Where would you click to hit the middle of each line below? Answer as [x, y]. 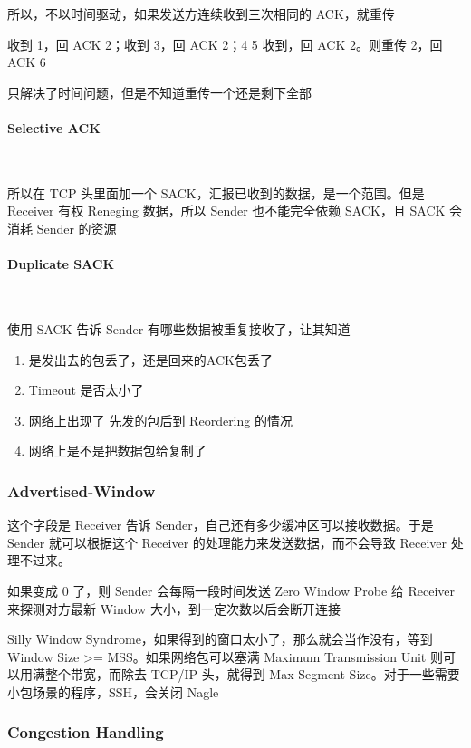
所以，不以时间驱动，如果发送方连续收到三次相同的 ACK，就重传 [201, 14]
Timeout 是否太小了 [86, 390]
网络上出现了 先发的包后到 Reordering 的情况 [160, 420]
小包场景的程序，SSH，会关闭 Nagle [113, 691]
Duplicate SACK [61, 264]
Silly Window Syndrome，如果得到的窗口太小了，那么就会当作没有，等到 [220, 639]
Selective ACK [54, 127]
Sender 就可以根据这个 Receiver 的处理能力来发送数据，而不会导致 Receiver [227, 542]
